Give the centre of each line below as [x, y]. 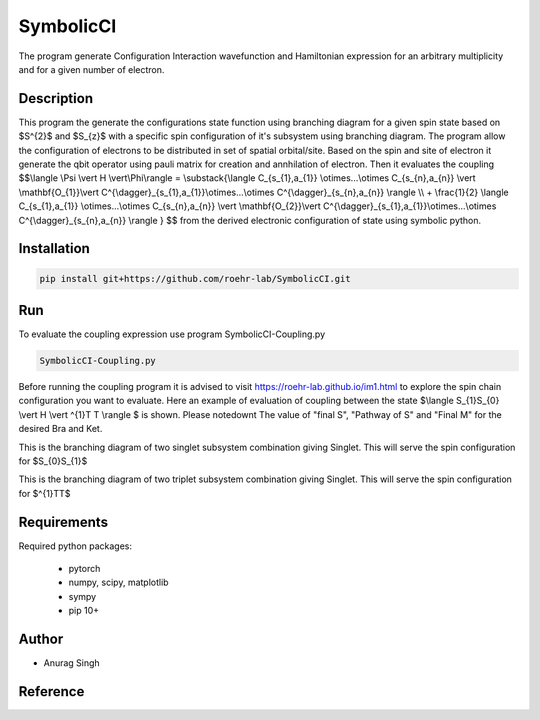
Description [56, 98]
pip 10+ [84, 611]
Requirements [63, 521]
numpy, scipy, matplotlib [118, 582]
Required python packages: [75, 546]
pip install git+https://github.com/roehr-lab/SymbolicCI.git [195, 278]
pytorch [84, 569]
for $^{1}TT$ [44, 493]
